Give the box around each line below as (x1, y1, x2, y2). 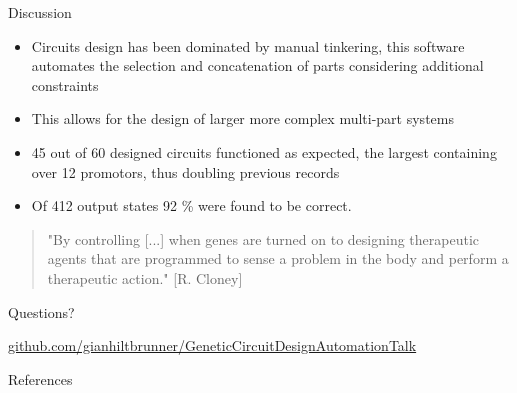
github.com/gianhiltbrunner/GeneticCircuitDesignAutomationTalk (8, 335, 417, 356)
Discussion (8, 2, 72, 22)
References (8, 368, 73, 389)
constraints (31, 74, 99, 95)
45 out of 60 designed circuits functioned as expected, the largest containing (31, 141, 497, 162)
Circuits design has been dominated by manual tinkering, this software (31, 35, 465, 56)
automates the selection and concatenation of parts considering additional (31, 55, 484, 76)
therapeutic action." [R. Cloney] (47, 267, 243, 288)
